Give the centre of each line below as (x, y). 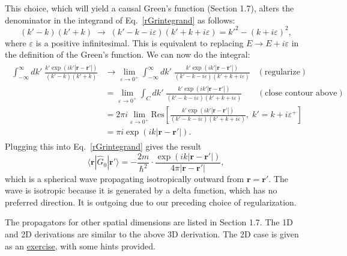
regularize (282, 72)
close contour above (301, 93)
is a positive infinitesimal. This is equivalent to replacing (140, 42)
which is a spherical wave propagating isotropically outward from (125, 178)
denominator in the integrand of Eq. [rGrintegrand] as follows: (120, 20)
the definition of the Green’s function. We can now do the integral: (128, 54)
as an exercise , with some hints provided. (80, 245)
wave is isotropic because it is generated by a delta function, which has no (141, 190)
